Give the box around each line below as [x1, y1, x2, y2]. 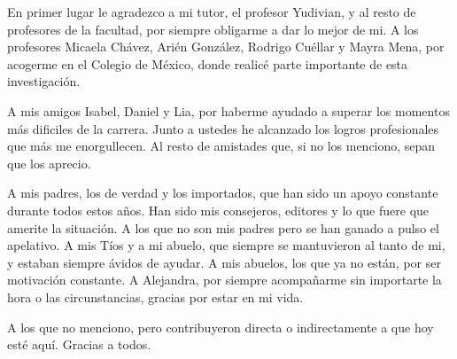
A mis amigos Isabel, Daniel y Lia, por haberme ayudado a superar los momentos [7, 101, 450, 120]
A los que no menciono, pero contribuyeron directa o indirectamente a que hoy [7, 317, 434, 336]
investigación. [7, 72, 81, 90]
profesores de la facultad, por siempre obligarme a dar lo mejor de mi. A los [7, 20, 419, 38]
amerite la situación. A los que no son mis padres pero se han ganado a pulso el [7, 218, 439, 237]
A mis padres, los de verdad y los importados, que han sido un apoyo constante [7, 183, 438, 202]
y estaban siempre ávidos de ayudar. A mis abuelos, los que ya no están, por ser [7, 253, 441, 271]
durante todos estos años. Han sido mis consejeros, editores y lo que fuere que [7, 200, 430, 219]
